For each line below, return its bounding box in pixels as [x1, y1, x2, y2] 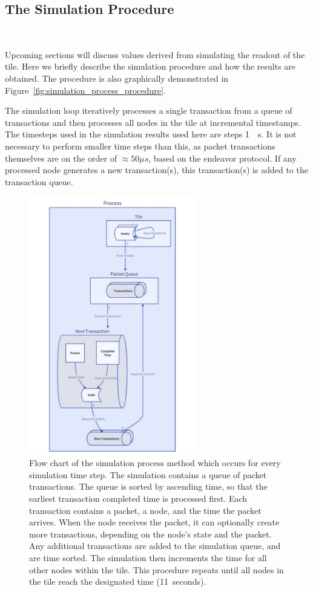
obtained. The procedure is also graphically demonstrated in [5, 71, 229, 84]
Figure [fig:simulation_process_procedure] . [5, 84, 166, 96]
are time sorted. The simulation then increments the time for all [29, 551, 267, 564]
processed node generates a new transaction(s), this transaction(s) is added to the [5, 163, 308, 176]
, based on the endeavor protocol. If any [148, 151, 297, 164]
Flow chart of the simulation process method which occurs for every [29, 456, 281, 469]
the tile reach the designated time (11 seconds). [29, 575, 206, 588]
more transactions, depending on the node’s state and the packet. [29, 527, 272, 540]
